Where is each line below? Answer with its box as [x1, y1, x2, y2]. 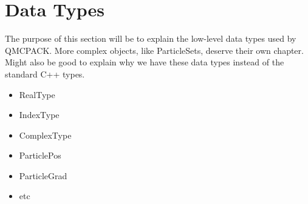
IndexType [19, 108, 60, 121]
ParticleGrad [19, 169, 67, 182]
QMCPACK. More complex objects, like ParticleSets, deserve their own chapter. [5, 44, 304, 56]
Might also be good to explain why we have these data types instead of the [5, 56, 284, 68]
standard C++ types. [5, 67, 85, 80]
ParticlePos [19, 149, 61, 162]
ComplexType [19, 128, 72, 141]
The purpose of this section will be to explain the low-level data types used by [5, 32, 296, 45]
